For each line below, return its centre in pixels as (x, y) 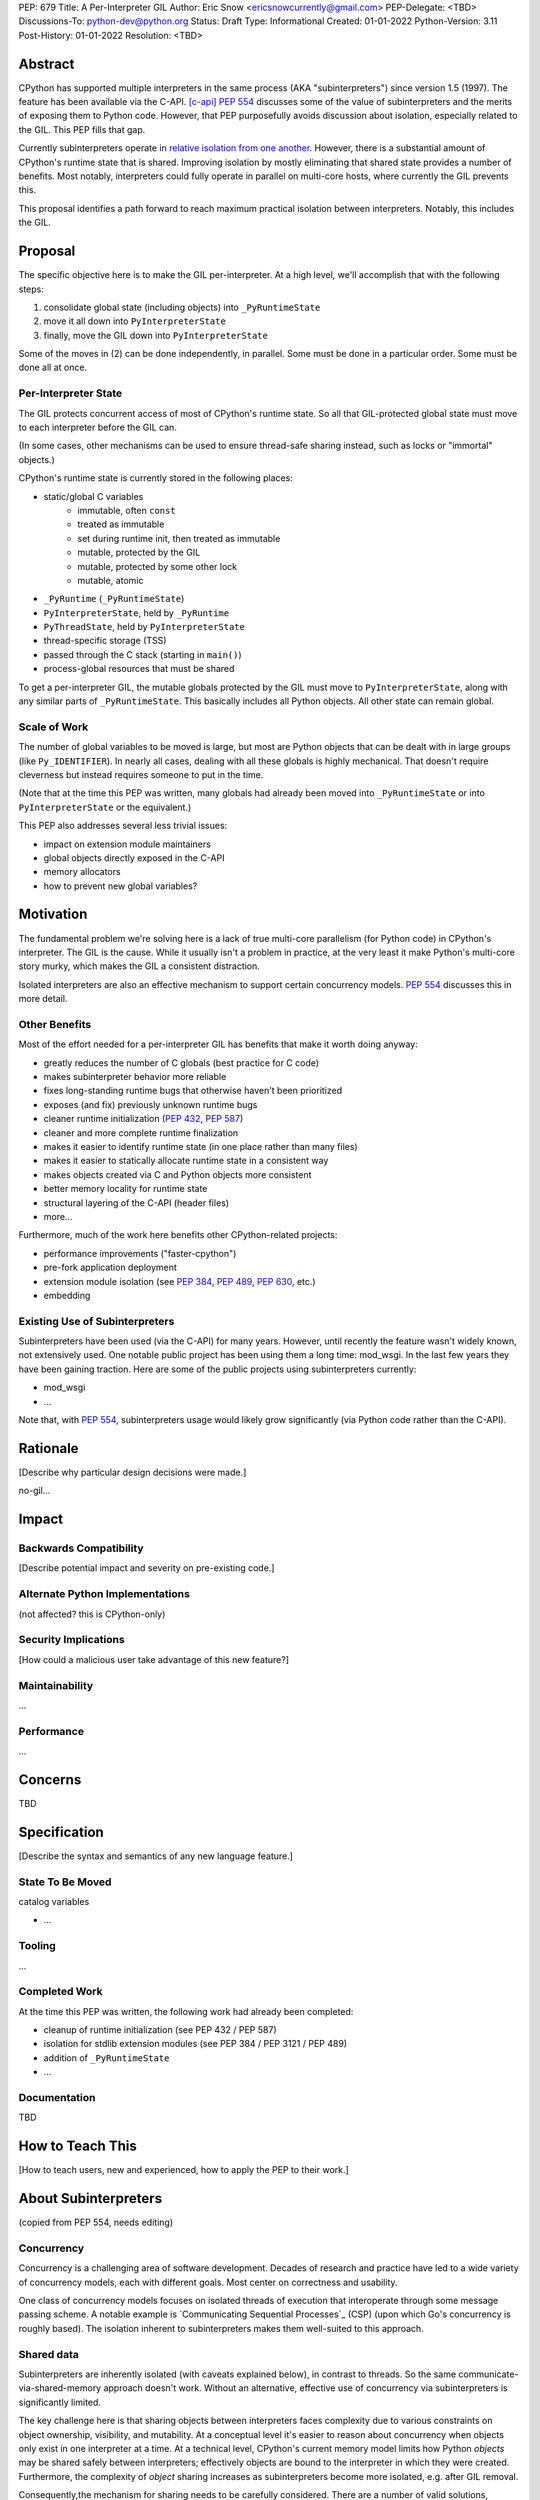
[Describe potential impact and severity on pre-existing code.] (146, 1568)
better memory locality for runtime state (125, 1189)
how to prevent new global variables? (120, 886)
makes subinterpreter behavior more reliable (135, 1077)
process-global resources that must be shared (139, 669)
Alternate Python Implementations (104, 1594)
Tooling (37, 1946)
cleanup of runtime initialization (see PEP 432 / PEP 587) (160, 2030)
